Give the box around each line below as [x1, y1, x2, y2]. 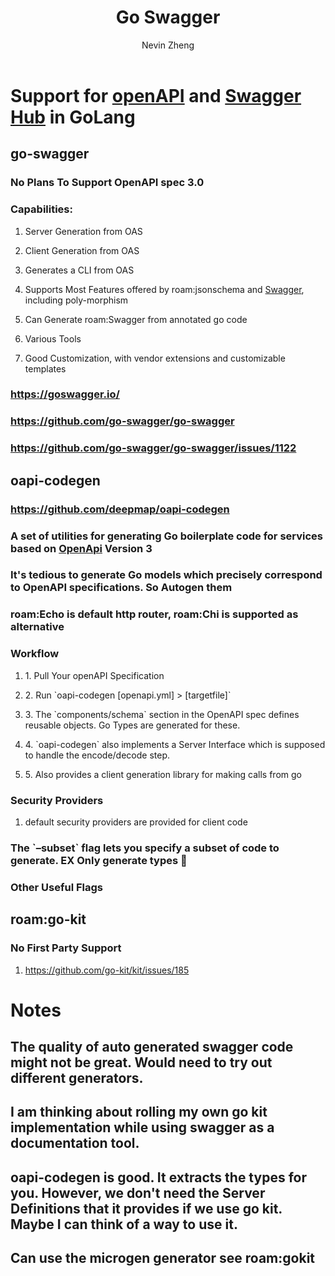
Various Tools [24, 332, 82, 345]
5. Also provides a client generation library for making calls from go [24, 768, 302, 780]
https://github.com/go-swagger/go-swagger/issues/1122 [10, 441, 297, 455]
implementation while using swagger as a [10, 1119, 275, 1136]
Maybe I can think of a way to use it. [10, 1216, 238, 1233]
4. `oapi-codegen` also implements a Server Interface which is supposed [24, 738, 326, 750]
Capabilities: [10, 202, 73, 216]
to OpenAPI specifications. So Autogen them [10, 581, 233, 595]
